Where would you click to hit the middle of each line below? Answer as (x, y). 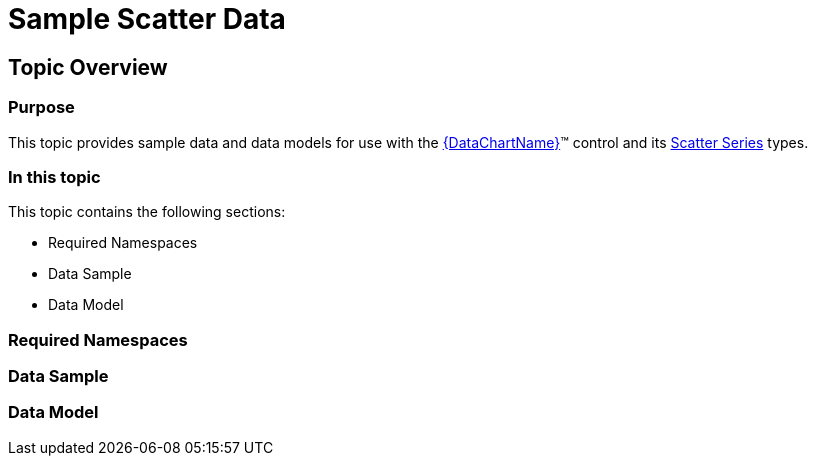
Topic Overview (88, 67)
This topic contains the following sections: (147, 212)
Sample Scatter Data (147, 19)
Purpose (41, 107)
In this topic (54, 176)
